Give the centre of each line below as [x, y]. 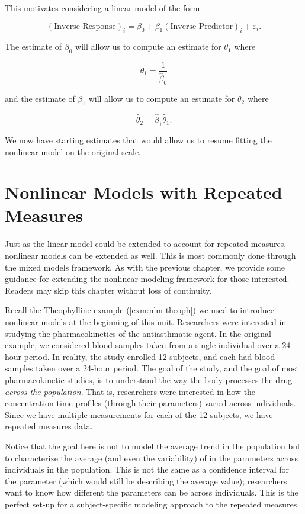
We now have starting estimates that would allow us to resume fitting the [138, 139]
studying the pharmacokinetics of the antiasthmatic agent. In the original [138, 333]
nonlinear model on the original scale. [73, 151]
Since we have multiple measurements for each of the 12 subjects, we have [139, 414]
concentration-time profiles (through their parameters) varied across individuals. [150, 403]
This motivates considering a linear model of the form [102, 8]
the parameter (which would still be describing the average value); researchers [146, 481]
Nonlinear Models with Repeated [144, 192]
